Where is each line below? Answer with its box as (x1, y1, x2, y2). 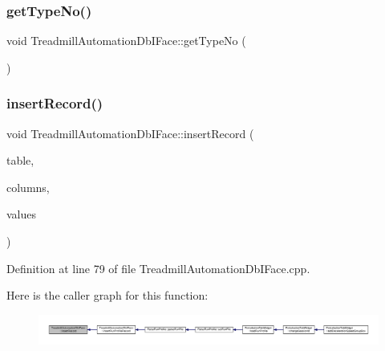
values (6, 206, 37, 222)
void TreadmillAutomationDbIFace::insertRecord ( (6, 124, 254, 141)
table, (6, 152, 34, 169)
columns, (6, 178, 50, 195)
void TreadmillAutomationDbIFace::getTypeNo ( (6, 32, 246, 49)
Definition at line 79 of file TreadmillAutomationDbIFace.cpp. (6, 259, 310, 276)
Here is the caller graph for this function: (6, 287, 209, 304)
